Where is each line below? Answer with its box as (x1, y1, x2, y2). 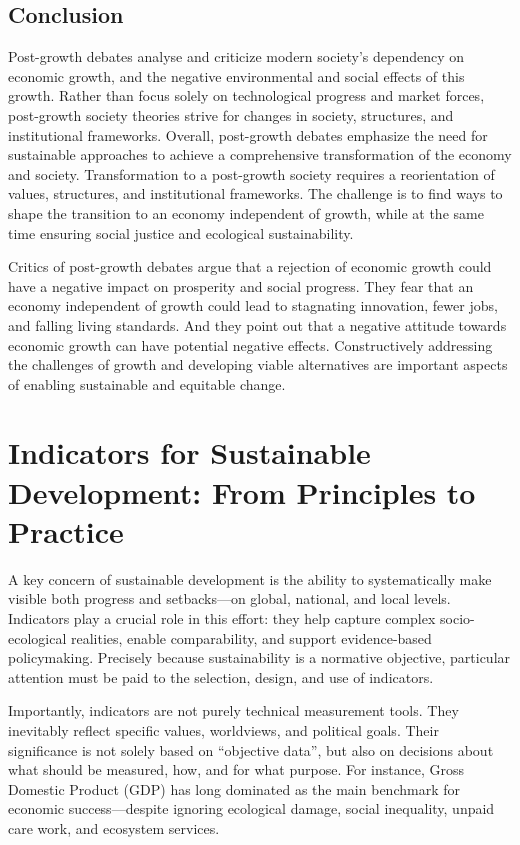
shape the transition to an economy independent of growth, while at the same (8, 202, 484, 223)
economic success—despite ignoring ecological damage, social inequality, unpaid (8, 798, 495, 819)
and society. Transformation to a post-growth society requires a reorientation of (8, 163, 495, 184)
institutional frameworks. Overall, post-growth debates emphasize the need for (8, 124, 488, 145)
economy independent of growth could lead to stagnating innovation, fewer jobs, (8, 295, 498, 316)
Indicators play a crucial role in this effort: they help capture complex (8, 607, 436, 628)
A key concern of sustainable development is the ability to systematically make (8, 568, 492, 589)
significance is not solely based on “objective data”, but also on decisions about (8, 739, 494, 760)
